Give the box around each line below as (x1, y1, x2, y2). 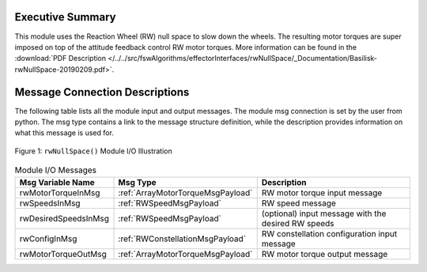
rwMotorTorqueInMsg (19, 187, 100, 198)
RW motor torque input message (261, 187, 383, 198)
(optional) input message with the (261, 208, 387, 219)
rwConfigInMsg (19, 233, 77, 244)
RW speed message (261, 198, 336, 209)
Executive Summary (14, 10, 116, 24)
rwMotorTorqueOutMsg (19, 248, 107, 259)
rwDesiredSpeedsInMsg (19, 213, 110, 224)
